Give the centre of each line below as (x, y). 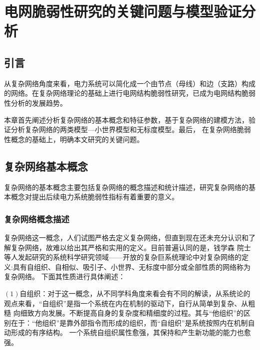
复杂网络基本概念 (46, 166)
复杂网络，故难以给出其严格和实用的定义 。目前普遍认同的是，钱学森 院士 (131, 247)
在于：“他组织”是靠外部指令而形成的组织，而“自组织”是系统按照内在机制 (129, 322)
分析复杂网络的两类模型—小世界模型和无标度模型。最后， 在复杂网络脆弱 (131, 129)
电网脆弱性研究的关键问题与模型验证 (123, 11)
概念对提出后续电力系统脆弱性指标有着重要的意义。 (95, 197)
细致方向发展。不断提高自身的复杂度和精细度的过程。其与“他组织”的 (132, 313)
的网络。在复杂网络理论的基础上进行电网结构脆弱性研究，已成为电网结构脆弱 (130, 93)
